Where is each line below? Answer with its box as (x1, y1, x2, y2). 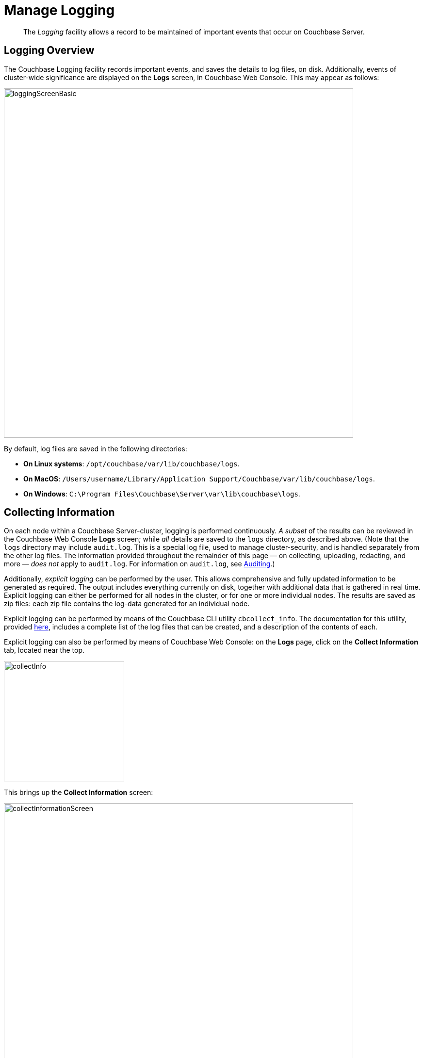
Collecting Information (4, 506, 115, 519)
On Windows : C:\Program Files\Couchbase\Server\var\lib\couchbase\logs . (23, 489, 300, 498)
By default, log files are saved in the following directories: (4, 444, 187, 453)
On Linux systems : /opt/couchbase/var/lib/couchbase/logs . (23, 459, 240, 468)
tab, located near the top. (4, 646, 84, 655)
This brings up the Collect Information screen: (4, 788, 153, 797)
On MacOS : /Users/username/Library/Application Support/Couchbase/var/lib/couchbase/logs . (23, 474, 375, 483)
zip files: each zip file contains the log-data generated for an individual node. (4, 599, 250, 608)
